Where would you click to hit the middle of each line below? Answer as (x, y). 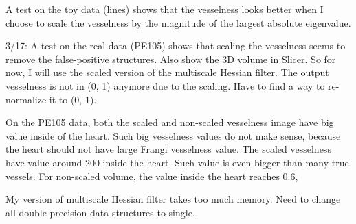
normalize (26, 99)
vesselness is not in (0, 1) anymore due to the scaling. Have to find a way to (165, 85)
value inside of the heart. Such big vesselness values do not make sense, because (173, 135)
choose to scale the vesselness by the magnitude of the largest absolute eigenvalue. (178, 22)
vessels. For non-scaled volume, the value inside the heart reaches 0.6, (152, 176)
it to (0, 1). (73, 99)
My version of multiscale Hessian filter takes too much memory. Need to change (173, 199)
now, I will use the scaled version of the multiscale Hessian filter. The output (167, 72)
